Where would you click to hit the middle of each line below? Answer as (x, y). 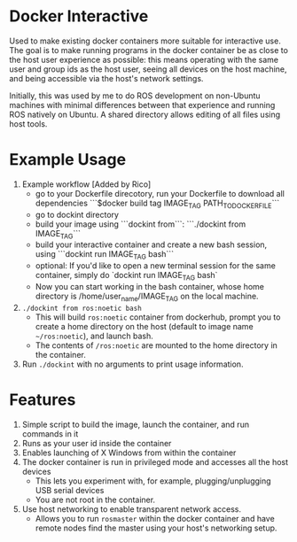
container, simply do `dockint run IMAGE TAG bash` (126, 276)
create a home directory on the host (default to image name (145, 326)
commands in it (50, 434)
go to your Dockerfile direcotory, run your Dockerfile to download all (160, 193)
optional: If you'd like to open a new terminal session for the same (156, 266)
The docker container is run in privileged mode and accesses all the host (155, 461)
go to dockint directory (77, 214)
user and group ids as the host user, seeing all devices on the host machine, (148, 69)
